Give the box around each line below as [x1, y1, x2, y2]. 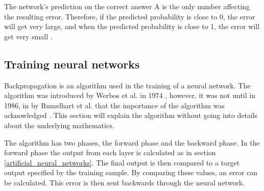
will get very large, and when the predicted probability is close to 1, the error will [4, 21, 260, 32]
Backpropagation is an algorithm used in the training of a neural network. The [4, 80, 251, 90]
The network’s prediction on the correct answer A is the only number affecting [4, 1, 250, 11]
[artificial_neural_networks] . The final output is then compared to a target [4, 157, 240, 168]
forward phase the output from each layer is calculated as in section [4, 147, 216, 158]
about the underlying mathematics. [4, 120, 114, 130]
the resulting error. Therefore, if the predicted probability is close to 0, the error [4, 11, 255, 21]
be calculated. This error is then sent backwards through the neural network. [4, 177, 245, 187]
